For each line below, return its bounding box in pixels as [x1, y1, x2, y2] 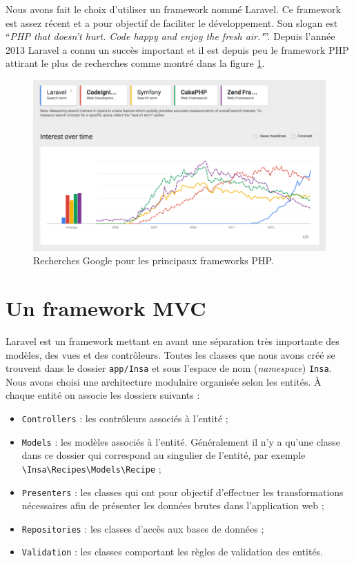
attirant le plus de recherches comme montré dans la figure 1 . [6, 56, 265, 70]
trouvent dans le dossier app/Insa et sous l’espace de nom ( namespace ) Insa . [6, 361, 332, 375]
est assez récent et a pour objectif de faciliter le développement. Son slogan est [6, 15, 338, 30]
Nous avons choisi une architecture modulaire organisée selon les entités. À [6, 374, 322, 388]
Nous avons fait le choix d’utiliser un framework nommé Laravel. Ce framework [6, 2, 341, 16]
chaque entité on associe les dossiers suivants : [6, 388, 200, 402]
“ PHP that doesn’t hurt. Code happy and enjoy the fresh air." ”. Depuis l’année [6, 29, 335, 43]
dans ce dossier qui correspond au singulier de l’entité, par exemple [21, 448, 306, 462]
